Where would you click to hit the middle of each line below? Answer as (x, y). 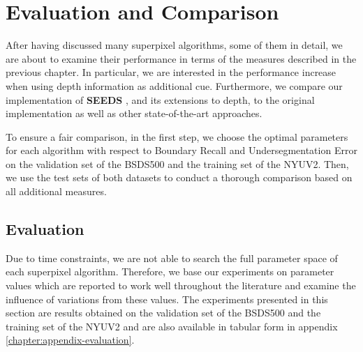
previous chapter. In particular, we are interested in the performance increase (171, 72)
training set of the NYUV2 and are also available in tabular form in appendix (172, 326)
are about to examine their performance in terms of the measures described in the (181, 58)
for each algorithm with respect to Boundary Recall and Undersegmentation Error (181, 150)
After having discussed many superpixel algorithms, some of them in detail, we (174, 45)
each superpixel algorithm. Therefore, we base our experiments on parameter (170, 271)
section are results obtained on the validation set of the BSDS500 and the (163, 313)
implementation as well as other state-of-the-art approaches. (134, 113)
